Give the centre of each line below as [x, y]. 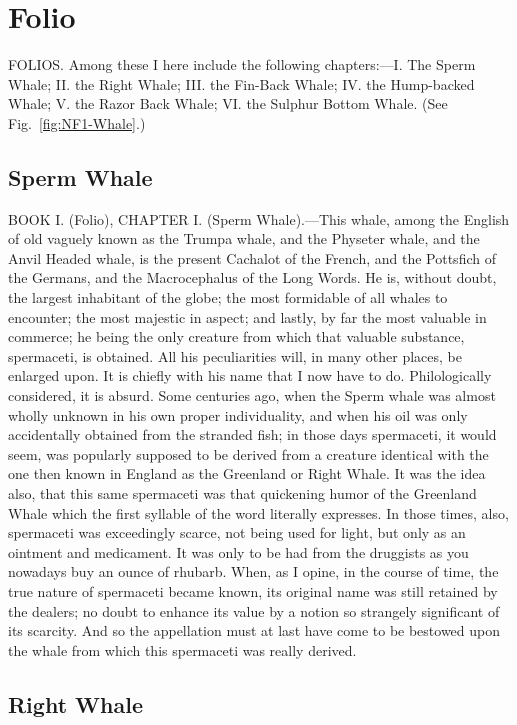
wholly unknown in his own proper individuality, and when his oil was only [238, 414]
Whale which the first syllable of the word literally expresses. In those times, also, [258, 512]
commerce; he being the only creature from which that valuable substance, [236, 336]
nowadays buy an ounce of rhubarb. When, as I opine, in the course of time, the [253, 571]
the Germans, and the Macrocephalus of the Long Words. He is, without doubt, [252, 277]
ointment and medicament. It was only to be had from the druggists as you [238, 551]
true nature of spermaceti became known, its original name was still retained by [253, 590]
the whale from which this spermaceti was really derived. [182, 649]
